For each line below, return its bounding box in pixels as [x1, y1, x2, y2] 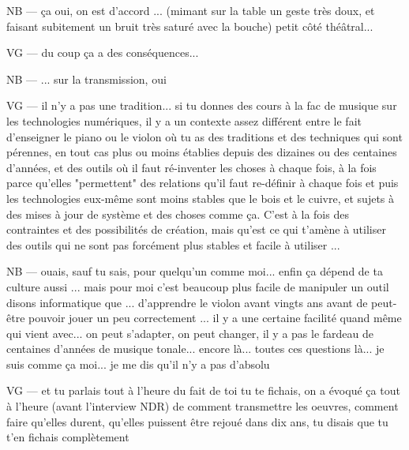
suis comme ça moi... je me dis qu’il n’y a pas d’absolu [6, 355, 270, 372]
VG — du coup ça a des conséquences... [6, 44, 199, 61]
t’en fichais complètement [6, 429, 129, 445]
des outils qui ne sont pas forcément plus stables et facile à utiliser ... [6, 236, 340, 253]
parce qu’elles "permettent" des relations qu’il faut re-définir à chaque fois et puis [6, 174, 399, 191]
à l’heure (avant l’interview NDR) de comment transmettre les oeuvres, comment [6, 398, 399, 414]
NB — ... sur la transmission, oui [6, 70, 167, 87]
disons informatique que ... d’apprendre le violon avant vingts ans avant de [6, 294, 368, 310]
